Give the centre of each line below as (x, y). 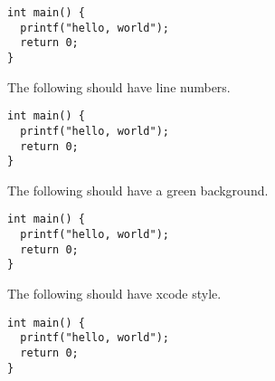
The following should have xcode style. (114, 294)
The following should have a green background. (138, 190)
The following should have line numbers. (119, 86)
